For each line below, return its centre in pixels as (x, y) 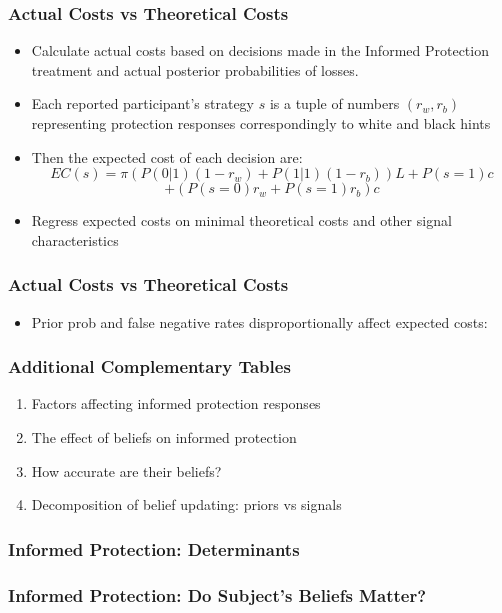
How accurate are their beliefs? (126, 470)
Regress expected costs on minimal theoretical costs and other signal (241, 220)
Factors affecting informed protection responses (176, 403)
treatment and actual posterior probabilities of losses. (195, 69)
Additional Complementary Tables (149, 366)
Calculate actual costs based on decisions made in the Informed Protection (260, 50)
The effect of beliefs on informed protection (164, 437)
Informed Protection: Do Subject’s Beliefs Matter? (217, 594)
